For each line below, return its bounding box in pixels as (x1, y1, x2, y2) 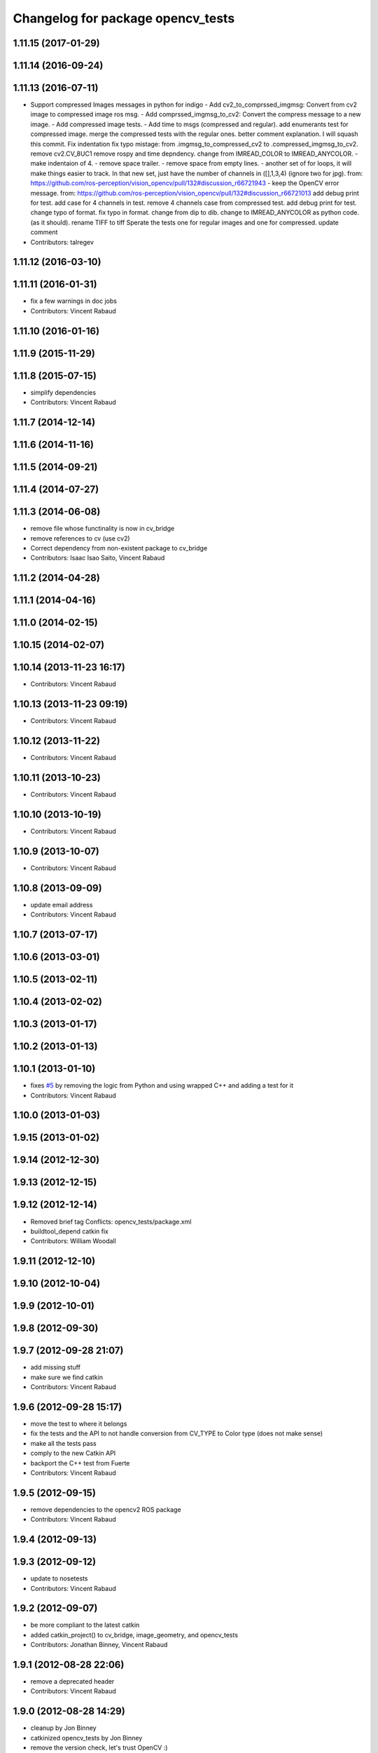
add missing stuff (30, 1363, 80, 1372)
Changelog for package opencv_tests (13, 11, 235, 26)
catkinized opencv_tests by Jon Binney (30, 1733, 143, 1742)
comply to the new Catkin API (30, 1449, 116, 1458)
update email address (30, 900, 93, 909)
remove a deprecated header (30, 1677, 115, 1686)
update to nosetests (30, 1574, 88, 1583)
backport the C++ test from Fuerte (30, 1458, 130, 1467)
